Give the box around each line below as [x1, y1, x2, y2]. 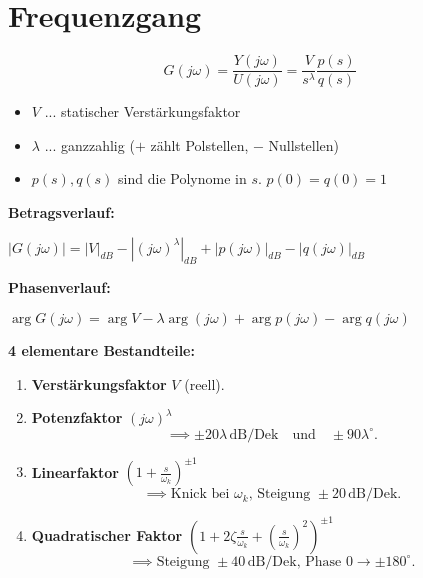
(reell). [184, 373, 225, 394]
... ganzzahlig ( [44, 134, 135, 155]
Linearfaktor [31, 461, 119, 482]
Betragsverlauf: [8, 201, 115, 222]
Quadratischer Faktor [31, 524, 183, 545]
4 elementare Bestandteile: [8, 339, 195, 360]
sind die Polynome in [118, 168, 247, 189]
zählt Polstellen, [150, 134, 249, 155]
